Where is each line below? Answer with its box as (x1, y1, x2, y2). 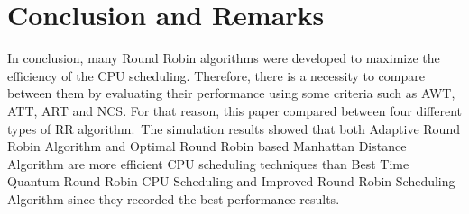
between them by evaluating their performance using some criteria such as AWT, (7, 84, 455, 103)
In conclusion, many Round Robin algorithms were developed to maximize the (7, 49, 440, 67)
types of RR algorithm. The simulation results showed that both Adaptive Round (7, 119, 460, 138)
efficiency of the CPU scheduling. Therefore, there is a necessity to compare (7, 66, 425, 85)
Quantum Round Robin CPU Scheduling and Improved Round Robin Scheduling (7, 172, 455, 191)
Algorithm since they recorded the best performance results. (7, 189, 340, 208)
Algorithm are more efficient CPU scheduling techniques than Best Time (7, 154, 409, 173)
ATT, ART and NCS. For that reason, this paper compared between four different (7, 101, 463, 120)
